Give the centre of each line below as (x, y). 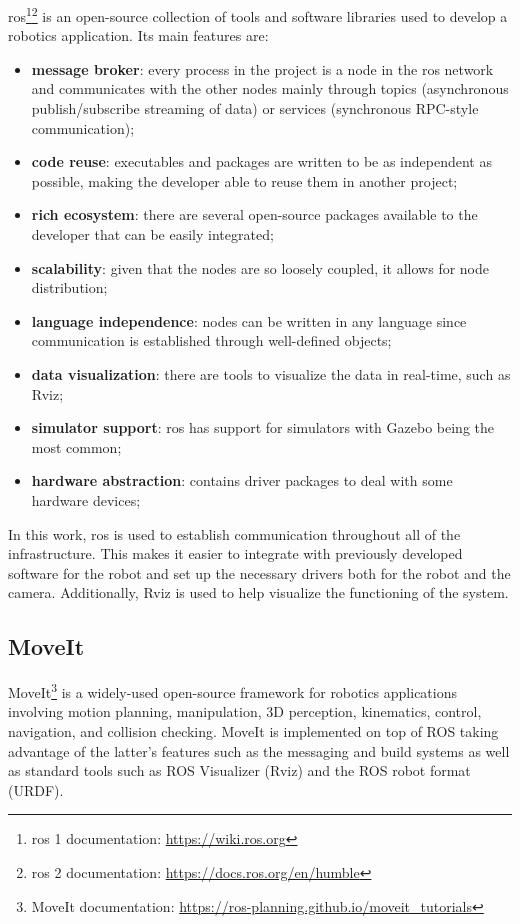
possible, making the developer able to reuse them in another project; (244, 180)
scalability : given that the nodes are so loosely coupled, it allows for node (260, 267)
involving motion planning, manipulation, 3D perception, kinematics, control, (245, 711)
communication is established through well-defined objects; (211, 340)
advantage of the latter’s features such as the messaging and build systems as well (259, 750)
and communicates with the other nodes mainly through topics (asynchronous (270, 88)
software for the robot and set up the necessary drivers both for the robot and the (259, 572)
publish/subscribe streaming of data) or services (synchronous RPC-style (255, 108)
